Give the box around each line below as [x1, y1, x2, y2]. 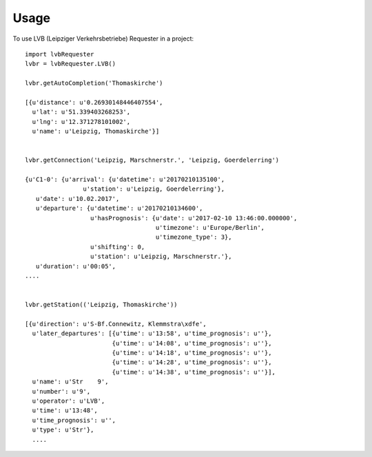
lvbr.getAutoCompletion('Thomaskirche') [25, 79, 163, 87]
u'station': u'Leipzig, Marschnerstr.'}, [90, 253, 232, 261]
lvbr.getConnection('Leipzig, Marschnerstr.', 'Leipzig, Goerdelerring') [25, 156, 280, 164]
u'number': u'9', [32, 387, 91, 395]
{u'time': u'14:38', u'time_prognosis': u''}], [112, 368, 276, 376]
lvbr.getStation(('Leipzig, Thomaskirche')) [25, 301, 178, 309]
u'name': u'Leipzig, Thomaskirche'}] [32, 127, 160, 136]
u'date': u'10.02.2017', [35, 195, 120, 202]
